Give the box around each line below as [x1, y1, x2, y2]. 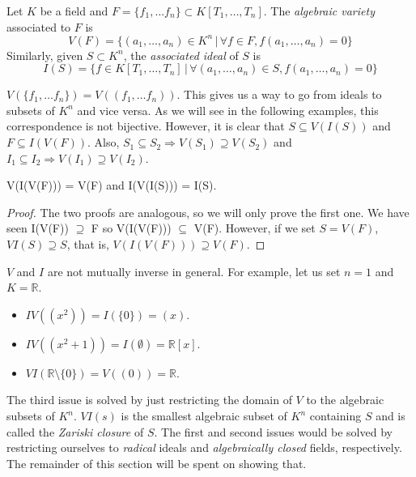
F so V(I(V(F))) [91, 219, 172, 236]
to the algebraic [306, 391, 384, 408]
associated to [6, 18, 71, 35]
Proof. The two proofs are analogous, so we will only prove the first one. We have [6, 203, 410, 220]
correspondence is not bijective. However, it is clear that [6, 117, 285, 134]
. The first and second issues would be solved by [154, 423, 393, 440]
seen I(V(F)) [6, 219, 69, 236]
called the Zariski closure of [6, 423, 144, 440]
